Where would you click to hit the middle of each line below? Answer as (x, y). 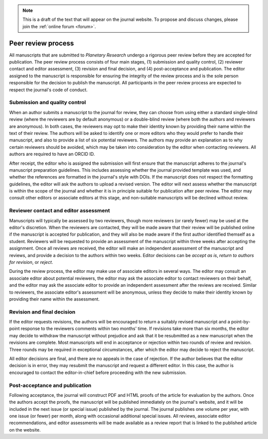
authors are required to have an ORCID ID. (52, 154)
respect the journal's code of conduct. (48, 90)
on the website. (25, 430)
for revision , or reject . (31, 262)
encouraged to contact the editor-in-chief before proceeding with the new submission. (98, 373)
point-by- (241, 322)
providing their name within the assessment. (55, 299)
